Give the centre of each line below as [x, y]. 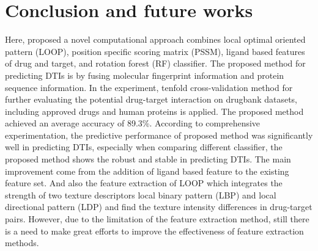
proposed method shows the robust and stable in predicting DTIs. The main [148, 159]
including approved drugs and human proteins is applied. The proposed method [154, 111]
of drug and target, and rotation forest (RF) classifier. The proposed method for [155, 63]
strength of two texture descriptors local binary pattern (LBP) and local [141, 195]
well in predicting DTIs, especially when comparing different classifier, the [144, 147]
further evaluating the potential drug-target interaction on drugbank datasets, [151, 99]
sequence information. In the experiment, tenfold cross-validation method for [149, 87]
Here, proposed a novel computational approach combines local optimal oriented [155, 39]
